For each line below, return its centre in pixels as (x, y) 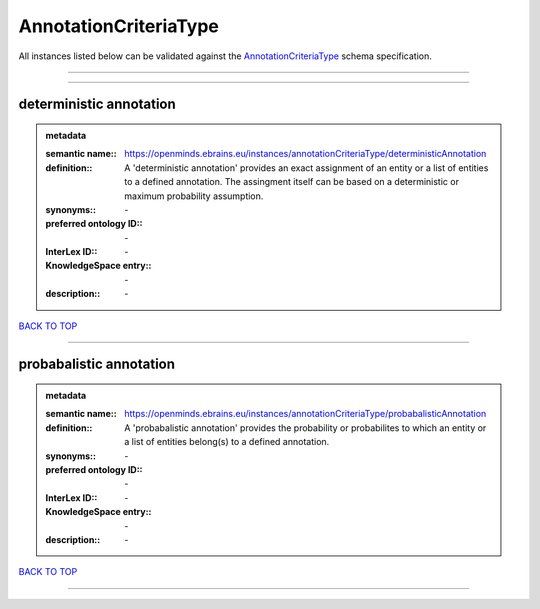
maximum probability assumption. (194, 196)
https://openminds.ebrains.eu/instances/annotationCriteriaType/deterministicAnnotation (305, 154)
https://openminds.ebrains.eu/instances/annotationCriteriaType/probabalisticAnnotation (305, 414)
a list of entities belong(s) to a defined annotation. (227, 442)
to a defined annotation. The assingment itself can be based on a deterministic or (292, 182)
